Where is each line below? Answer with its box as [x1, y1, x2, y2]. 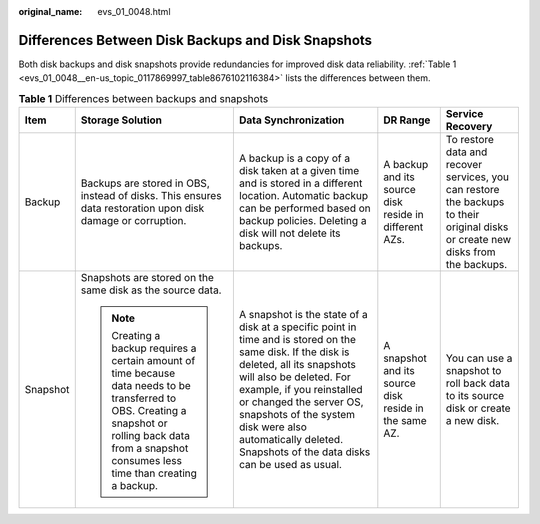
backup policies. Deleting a [238, 214, 367, 228]
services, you [445, 170, 510, 184]
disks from [445, 245, 496, 259]
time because [111, 366, 176, 380]
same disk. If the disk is [238, 345, 350, 359]
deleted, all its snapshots [238, 358, 357, 372]
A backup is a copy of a [238, 151, 350, 165]
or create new [445, 233, 512, 247]
